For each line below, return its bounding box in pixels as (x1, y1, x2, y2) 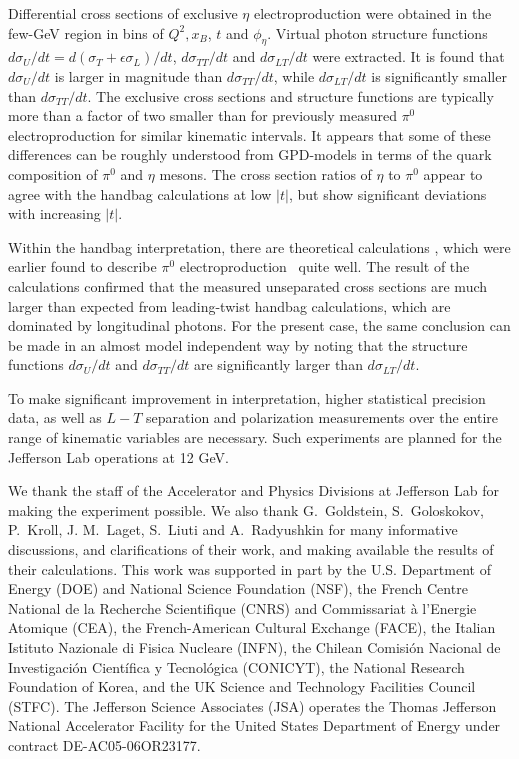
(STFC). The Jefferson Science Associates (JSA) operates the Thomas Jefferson (8, 695, 497, 716)
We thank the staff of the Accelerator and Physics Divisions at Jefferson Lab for (8, 480, 499, 501)
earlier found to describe (8, 256, 157, 277)
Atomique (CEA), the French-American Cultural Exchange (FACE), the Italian (8, 617, 496, 638)
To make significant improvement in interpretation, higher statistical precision (8, 387, 486, 408)
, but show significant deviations (288, 183, 487, 204)
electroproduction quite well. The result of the (179, 256, 470, 277)
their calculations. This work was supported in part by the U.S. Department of (8, 558, 491, 579)
